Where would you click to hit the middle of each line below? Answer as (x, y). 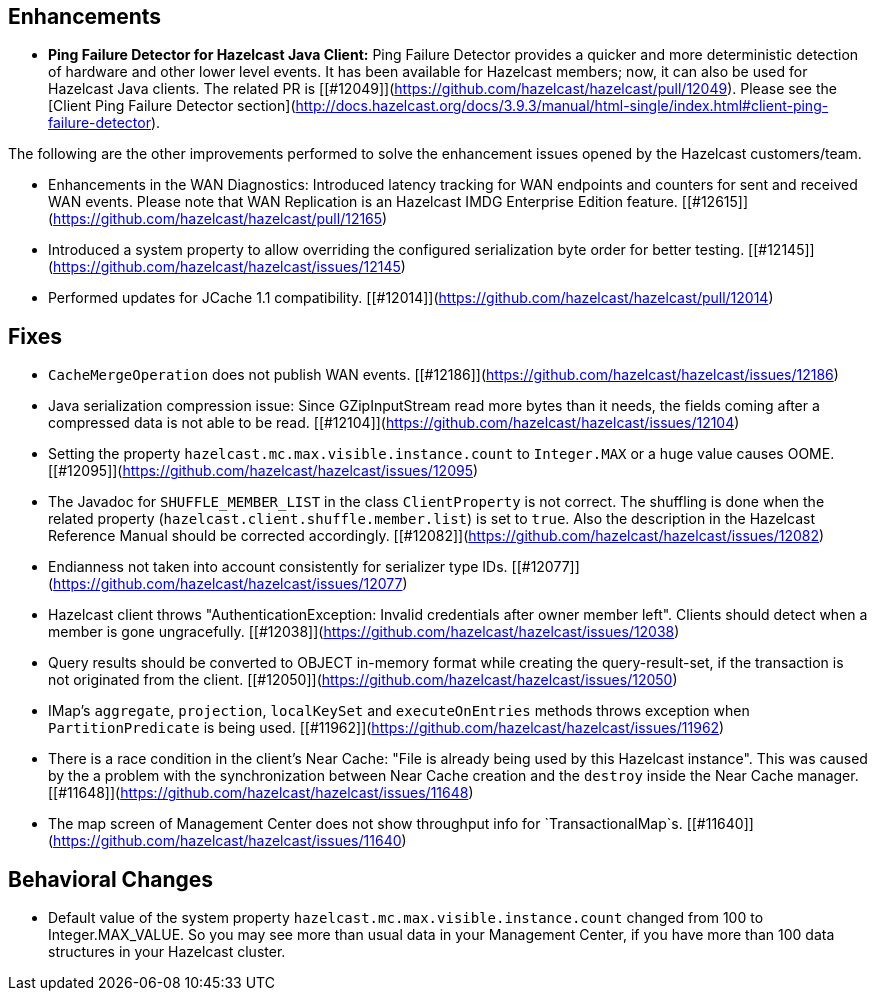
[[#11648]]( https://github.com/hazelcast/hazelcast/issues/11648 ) (261, 793)
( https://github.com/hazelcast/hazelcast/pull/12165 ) (218, 219)
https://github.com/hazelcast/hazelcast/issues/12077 (228, 584)
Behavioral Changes (111, 879)
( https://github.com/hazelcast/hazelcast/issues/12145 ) (227, 267)
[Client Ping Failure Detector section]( (172, 106)
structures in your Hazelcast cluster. (167, 952)
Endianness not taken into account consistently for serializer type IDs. (278, 567)
